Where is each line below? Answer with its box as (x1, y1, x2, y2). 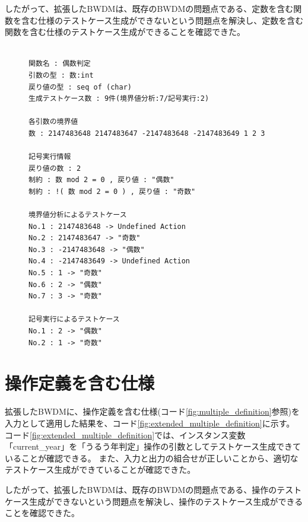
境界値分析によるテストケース (28, 211, 127, 219)
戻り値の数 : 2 (28, 164, 81, 173)
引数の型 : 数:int (28, 71, 94, 79)
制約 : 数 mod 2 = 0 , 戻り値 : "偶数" (28, 176, 174, 184)
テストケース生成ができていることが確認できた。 (5, 463, 196, 476)
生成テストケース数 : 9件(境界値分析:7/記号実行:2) (28, 94, 209, 103)
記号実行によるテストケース (28, 315, 120, 324)
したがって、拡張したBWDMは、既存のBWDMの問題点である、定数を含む (5, 2, 294, 14)
